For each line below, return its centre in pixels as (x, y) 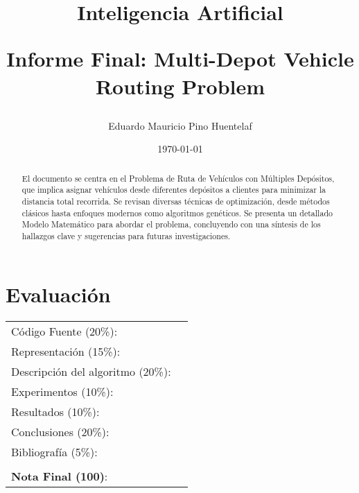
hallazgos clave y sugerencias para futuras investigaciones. (126, 236)
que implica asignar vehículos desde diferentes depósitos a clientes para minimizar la (174, 190)
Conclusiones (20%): (60, 431)
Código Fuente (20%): (64, 331)
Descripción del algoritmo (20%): (91, 371)
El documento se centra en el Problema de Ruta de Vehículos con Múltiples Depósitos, (178, 178)
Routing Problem (180, 86)
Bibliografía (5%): (54, 451)
